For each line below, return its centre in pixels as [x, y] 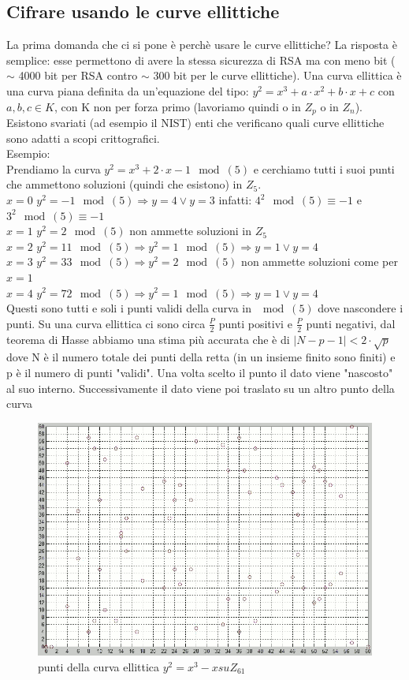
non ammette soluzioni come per [320, 262]
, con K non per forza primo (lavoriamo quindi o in [177, 106]
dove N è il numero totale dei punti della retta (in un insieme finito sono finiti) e [201, 357]
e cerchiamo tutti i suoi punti [324, 168]
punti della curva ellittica [99, 666]
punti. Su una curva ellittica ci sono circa [106, 323]
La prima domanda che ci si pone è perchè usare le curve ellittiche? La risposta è [202, 45]
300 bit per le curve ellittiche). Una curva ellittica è [277, 75]
